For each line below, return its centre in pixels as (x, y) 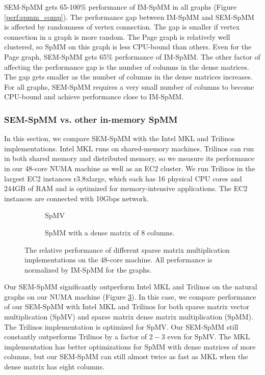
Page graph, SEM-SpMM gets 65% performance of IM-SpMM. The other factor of (132, 56)
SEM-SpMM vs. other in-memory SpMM (91, 119)
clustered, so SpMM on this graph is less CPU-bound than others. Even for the (128, 47)
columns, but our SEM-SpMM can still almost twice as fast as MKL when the (126, 356)
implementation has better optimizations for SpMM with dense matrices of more (130, 346)
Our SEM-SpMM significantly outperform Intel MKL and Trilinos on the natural (131, 287)
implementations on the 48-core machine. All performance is (118, 260)
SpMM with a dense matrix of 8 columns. (110, 232)
